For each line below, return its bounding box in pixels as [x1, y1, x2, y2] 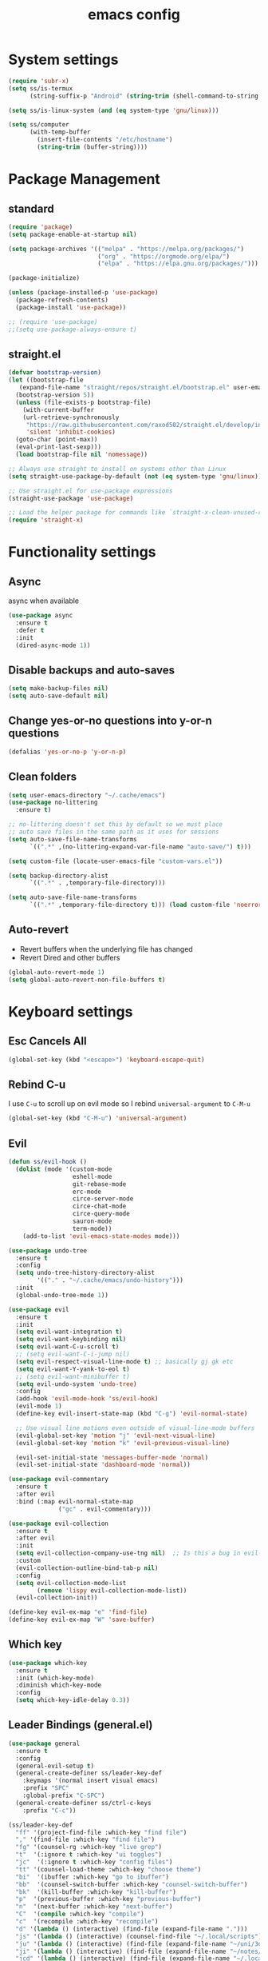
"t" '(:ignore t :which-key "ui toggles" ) [15, 1851, 162, 1859]
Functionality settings [8, 543, 157, 561]
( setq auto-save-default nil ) [8, 692, 109, 701]
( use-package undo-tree [8, 1246, 88, 1255]
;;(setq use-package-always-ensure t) [8, 326, 137, 333]
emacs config [87, 6, 181, 24]
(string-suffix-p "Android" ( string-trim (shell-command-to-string [29, 92, 259, 100]
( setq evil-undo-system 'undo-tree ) [15, 1380, 137, 1388]
